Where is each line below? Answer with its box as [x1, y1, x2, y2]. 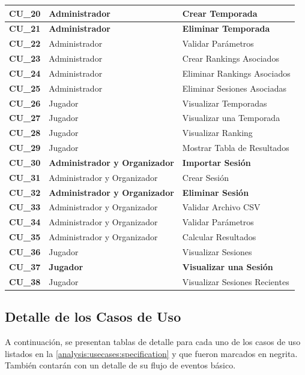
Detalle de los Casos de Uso [5, 307, 181, 326]
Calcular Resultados [182, 231, 256, 243]
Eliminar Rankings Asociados [182, 66, 291, 79]
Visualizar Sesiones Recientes [182, 275, 289, 288]
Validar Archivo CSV [182, 201, 261, 213]
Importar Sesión [182, 156, 251, 168]
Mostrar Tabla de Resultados [182, 141, 289, 154]
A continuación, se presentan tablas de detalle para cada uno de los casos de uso [5, 335, 301, 347]
